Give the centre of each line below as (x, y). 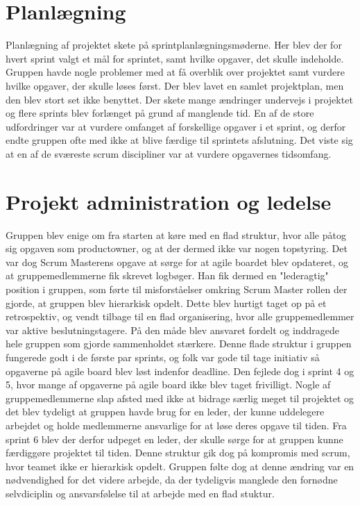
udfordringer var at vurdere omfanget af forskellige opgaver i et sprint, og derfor (176, 126)
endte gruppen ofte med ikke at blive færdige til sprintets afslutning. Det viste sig (179, 140)
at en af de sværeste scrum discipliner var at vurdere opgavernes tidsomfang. (169, 153)
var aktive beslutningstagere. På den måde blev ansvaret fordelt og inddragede (172, 330)
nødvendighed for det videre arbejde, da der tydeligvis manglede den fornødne (172, 480)
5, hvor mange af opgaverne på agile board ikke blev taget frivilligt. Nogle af (168, 384)
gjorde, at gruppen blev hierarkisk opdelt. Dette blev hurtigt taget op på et (166, 303)
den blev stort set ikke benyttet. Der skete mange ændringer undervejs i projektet (179, 99)
